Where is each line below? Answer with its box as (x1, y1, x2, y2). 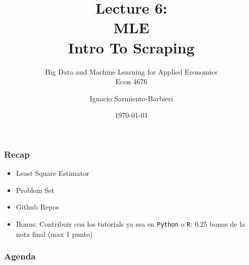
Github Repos (16, 202, 59, 212)
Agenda (4, 250, 36, 262)
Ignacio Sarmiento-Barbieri (89, 93, 173, 103)
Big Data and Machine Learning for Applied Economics (45, 66, 218, 77)
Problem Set (16, 184, 55, 195)
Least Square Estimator (16, 168, 89, 178)
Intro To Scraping (68, 37, 195, 57)
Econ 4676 (115, 76, 147, 87)
